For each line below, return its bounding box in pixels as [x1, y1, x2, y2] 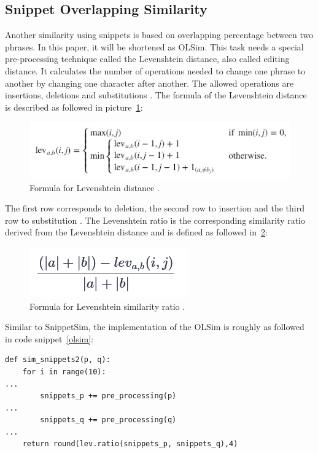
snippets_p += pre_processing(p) [40, 392, 177, 401]
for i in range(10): [22, 367, 106, 376]
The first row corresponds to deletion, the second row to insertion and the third [5, 202, 304, 215]
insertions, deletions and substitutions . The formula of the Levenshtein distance [5, 89, 307, 101]
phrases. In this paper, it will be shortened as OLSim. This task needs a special [5, 40, 304, 53]
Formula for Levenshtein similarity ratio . [29, 299, 185, 312]
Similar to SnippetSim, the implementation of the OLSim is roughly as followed [5, 320, 304, 333]
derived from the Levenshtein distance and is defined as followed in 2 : [5, 226, 268, 238]
